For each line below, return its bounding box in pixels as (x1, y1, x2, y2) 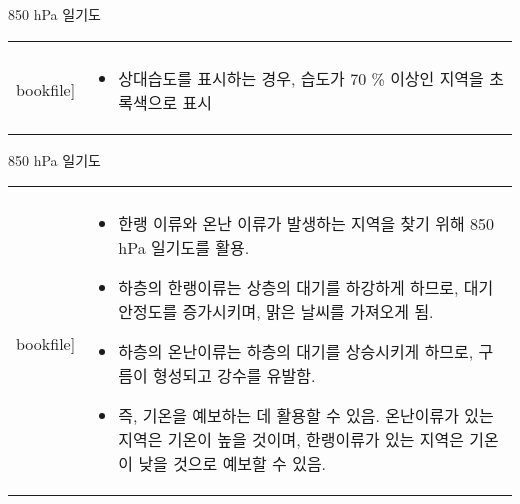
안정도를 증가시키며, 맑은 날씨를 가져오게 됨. (118, 300, 434, 324)
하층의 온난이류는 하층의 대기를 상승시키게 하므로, (118, 340, 474, 364)
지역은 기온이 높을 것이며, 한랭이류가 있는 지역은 (118, 428, 464, 452)
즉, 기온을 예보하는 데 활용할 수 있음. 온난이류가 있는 (118, 404, 494, 428)
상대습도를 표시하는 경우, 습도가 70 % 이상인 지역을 (118, 66, 484, 90)
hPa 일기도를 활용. (118, 236, 250, 260)
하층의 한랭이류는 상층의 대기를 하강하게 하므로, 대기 (118, 276, 494, 300)
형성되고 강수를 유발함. (153, 364, 316, 388)
